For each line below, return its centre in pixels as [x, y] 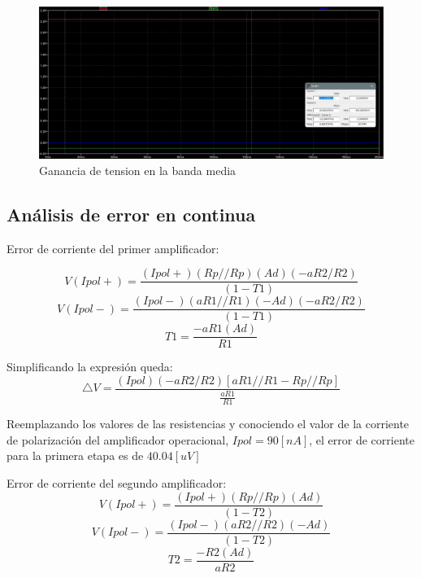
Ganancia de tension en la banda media [138, 170]
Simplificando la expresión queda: [90, 367]
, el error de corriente [362, 439]
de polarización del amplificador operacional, [118, 439]
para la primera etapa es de [75, 455]
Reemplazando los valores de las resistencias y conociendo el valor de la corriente [208, 424]
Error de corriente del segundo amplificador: [117, 482]
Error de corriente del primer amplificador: [113, 248]
